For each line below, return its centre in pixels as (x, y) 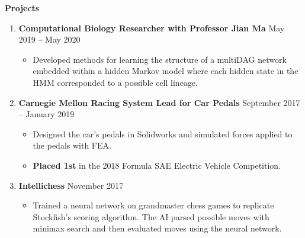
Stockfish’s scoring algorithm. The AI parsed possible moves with (151, 216)
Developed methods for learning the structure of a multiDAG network (160, 59)
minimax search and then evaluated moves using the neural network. (157, 228)
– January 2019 (46, 114)
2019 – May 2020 (49, 39)
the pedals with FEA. (72, 145)
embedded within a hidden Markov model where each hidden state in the (166, 71)
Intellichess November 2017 (71, 185)
